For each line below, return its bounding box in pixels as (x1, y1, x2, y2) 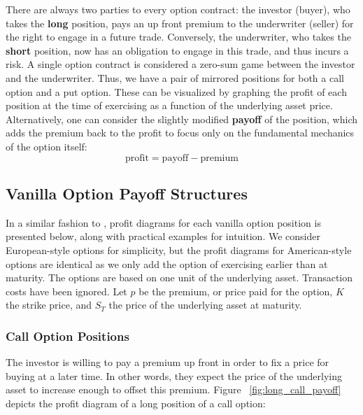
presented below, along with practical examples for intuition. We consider (6, 229, 320, 244)
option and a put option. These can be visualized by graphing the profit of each (6, 84, 347, 99)
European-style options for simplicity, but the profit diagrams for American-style (6, 242, 352, 257)
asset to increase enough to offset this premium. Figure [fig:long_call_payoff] (6, 382, 341, 397)
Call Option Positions (6, 327, 129, 344)
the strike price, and (6, 297, 92, 312)
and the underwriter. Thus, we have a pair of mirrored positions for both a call (6, 70, 344, 85)
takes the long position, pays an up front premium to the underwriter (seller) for (6, 15, 354, 30)
